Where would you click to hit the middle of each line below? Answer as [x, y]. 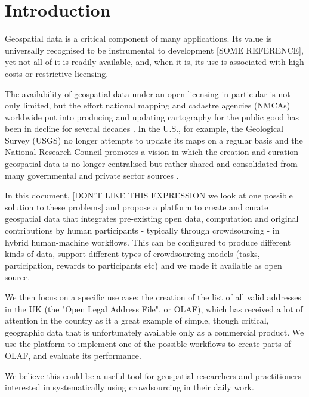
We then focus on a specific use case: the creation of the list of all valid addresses [153, 297]
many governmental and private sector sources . [92, 175]
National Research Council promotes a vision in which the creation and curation [152, 152]
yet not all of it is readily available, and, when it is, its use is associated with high [154, 62]
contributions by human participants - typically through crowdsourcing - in [142, 230]
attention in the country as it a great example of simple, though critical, [137, 320]
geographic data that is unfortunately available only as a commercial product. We [154, 332]
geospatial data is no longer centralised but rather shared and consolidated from [151, 164]
